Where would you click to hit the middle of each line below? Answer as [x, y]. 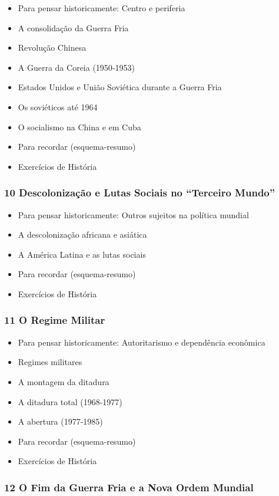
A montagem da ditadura [64, 381]
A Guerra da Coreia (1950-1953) [76, 67]
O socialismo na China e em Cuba [79, 127]
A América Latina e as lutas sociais [82, 254]
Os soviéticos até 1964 [58, 106]
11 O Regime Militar [55, 320]
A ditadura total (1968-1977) [70, 401]
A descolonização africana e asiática [82, 234]
